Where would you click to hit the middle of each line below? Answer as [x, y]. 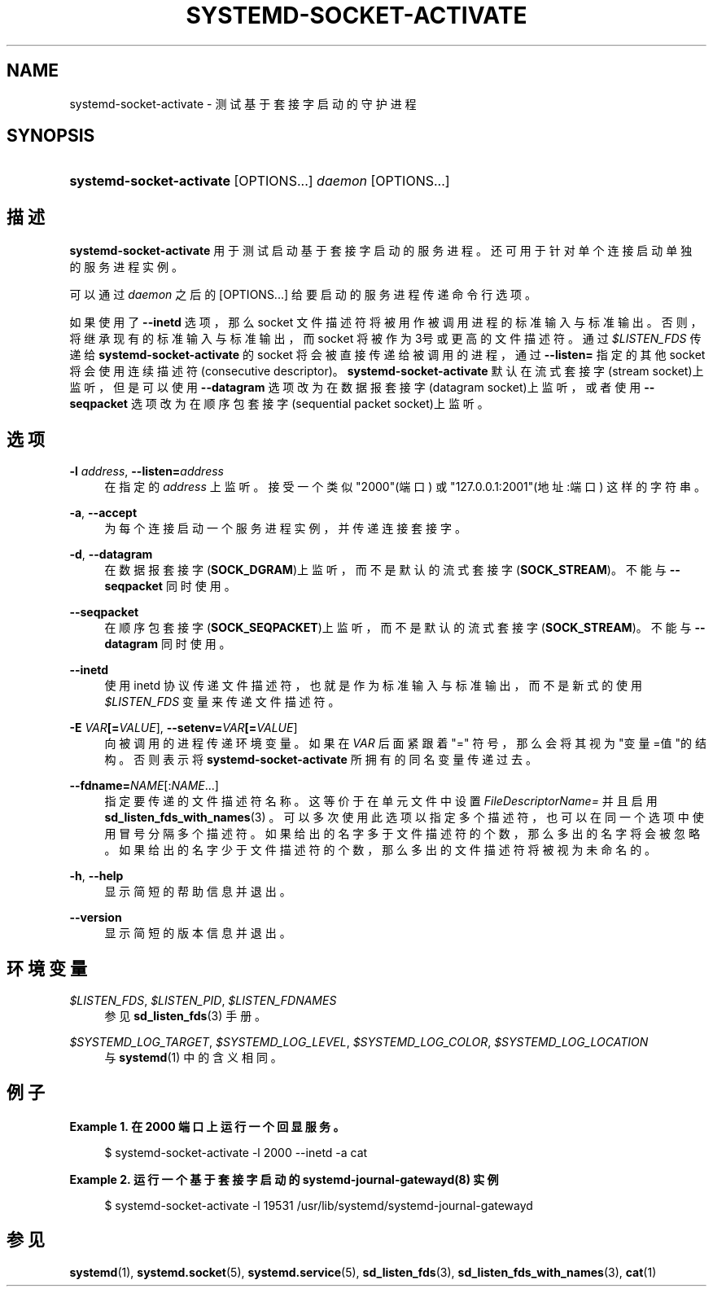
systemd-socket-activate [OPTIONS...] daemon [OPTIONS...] [260, 181]
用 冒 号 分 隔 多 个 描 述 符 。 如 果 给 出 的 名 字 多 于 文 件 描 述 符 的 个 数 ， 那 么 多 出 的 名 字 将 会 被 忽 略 [402, 834]
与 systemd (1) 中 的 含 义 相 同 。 [193, 1057]
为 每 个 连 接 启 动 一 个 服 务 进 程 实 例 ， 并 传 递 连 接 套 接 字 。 [285, 528]
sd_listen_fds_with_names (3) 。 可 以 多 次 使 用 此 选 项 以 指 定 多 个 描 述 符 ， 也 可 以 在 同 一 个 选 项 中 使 [404, 817]
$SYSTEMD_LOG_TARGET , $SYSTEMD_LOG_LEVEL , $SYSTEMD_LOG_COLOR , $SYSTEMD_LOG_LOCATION [359, 1041]
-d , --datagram [111, 554]
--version [96, 918]
